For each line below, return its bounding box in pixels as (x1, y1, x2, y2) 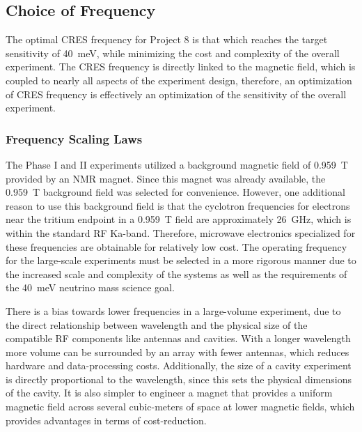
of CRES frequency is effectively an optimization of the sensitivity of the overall (6, 86, 347, 101)
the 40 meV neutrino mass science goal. (6, 280, 175, 295)
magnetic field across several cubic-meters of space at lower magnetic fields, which (6, 399, 355, 414)
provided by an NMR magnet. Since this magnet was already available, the (6, 171, 326, 185)
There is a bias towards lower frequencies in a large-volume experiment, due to (6, 303, 341, 318)
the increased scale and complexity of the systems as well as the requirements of (6, 266, 347, 281)
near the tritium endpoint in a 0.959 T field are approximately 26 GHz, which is (6, 212, 352, 226)
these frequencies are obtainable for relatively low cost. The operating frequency (6, 239, 347, 254)
